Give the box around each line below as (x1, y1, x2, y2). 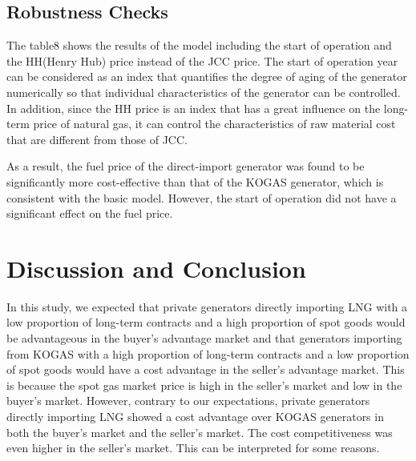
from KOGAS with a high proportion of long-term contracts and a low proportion (6, 345, 410, 362)
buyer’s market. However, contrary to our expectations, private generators (6, 392, 370, 409)
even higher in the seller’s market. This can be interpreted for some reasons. (6, 439, 380, 456)
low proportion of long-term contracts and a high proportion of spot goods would (6, 314, 406, 331)
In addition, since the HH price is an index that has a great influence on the (6, 99, 381, 116)
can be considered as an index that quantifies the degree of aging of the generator (6, 68, 407, 85)
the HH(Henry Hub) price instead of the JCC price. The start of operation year (6, 52, 398, 69)
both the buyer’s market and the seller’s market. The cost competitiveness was (6, 423, 393, 440)
